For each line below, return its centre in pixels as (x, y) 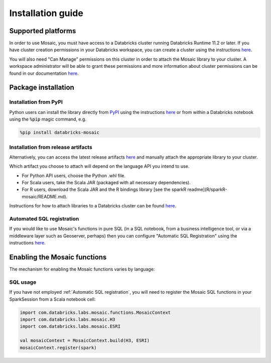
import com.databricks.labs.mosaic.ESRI (70, 327)
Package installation (42, 88)
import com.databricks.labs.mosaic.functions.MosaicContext (95, 312)
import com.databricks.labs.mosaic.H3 (67, 319)
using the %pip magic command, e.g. (48, 119)
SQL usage (23, 282)
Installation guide (46, 13)
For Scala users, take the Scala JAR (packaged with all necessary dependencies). (106, 183)
